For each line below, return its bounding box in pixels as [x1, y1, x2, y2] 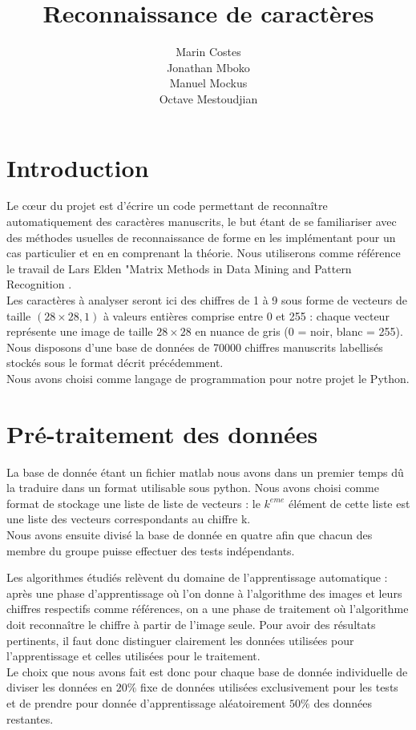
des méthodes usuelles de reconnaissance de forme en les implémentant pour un [6, 228, 396, 245]
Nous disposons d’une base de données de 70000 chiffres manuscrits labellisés [6, 338, 383, 355]
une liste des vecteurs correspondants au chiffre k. [6, 510, 251, 527]
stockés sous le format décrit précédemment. [6, 354, 224, 371]
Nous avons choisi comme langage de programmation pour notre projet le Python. [6, 369, 410, 386]
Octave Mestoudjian [159, 90, 258, 107]
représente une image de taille [6, 323, 153, 340]
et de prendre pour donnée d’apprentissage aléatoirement [6, 695, 286, 711]
